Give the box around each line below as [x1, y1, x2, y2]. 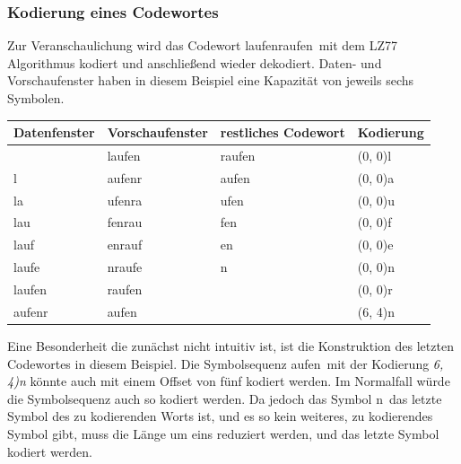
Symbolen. [7, 89, 65, 107]
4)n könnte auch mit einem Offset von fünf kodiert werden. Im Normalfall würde [7, 372, 450, 390]
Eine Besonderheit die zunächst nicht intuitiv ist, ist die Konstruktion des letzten [7, 336, 454, 355]
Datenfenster [13, 123, 95, 142]
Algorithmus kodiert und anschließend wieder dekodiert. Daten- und [7, 53, 382, 72]
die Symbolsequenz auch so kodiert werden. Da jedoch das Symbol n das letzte [7, 389, 442, 407]
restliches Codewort [220, 123, 345, 142]
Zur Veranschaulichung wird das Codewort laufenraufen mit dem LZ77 [7, 36, 397, 55]
